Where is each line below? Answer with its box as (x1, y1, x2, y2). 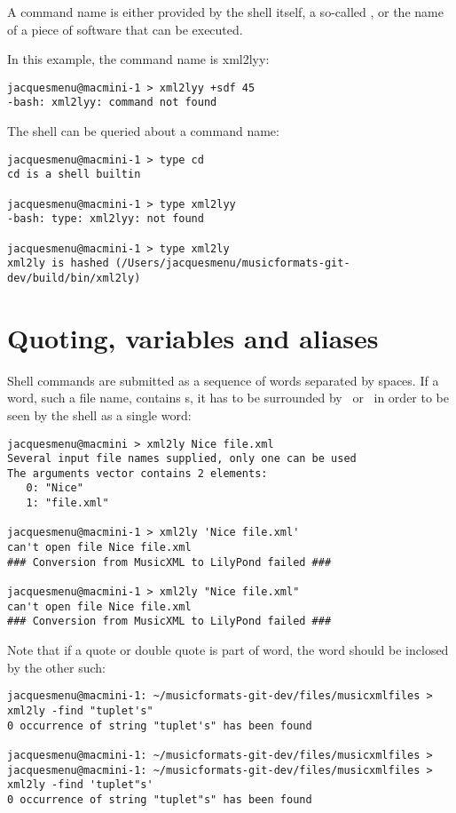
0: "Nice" (26, 482, 83, 495)
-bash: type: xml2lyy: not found (7, 212, 204, 226)
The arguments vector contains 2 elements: (7, 466, 268, 480)
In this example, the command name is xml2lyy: (7, 50, 270, 68)
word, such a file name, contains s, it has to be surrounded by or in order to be (7, 388, 450, 407)
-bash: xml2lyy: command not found (7, 96, 217, 109)
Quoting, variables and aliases (7, 319, 379, 355)
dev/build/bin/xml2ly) (7, 271, 141, 284)
